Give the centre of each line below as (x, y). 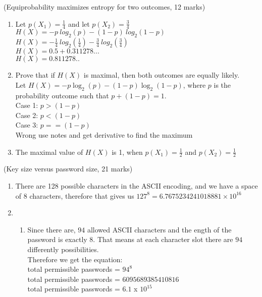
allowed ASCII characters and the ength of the (159, 229)
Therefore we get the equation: (75, 259)
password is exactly (57, 239)
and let (79, 23)
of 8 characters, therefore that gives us (75, 195)
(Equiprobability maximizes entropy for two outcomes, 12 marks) (104, 7)
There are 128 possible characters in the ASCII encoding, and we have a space (137, 186)
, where (194, 84)
